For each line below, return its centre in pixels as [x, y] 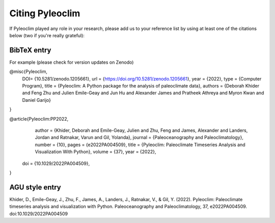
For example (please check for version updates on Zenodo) [72, 62]
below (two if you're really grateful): [47, 35]
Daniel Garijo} [36, 100]
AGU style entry [35, 187]
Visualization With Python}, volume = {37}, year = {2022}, [95, 152]
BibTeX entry [30, 50]
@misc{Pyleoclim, [29, 72]
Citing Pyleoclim [45, 13]
